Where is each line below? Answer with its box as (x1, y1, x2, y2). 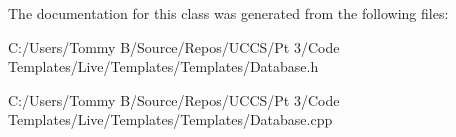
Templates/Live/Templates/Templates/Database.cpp (8, 109, 333, 130)
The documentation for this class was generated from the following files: (8, 3, 449, 23)
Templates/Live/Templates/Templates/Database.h (8, 56, 319, 77)
